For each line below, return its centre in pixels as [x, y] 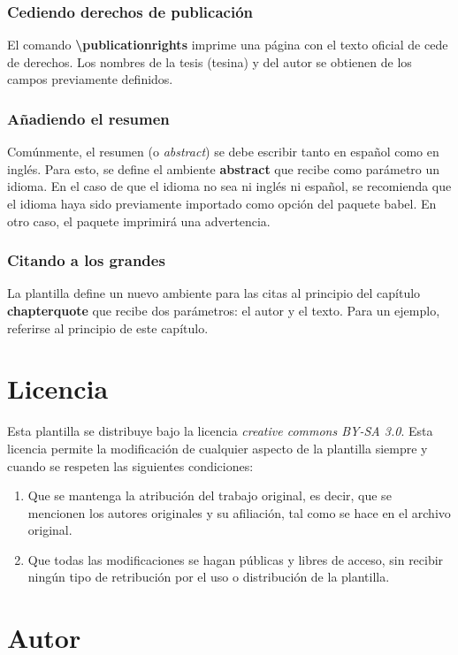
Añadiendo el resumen [88, 118]
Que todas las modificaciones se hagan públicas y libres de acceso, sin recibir [236, 559]
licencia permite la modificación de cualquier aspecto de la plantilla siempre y [218, 448]
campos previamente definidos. [90, 79]
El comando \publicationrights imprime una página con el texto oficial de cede [228, 45]
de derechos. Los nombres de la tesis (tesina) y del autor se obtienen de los [210, 61]
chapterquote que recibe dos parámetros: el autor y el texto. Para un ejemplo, [224, 310]
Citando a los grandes [86, 260]
